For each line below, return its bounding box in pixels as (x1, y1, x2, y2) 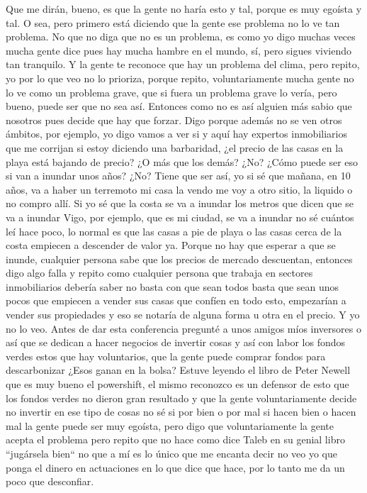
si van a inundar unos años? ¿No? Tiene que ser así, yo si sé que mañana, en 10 (6, 168, 351, 183)
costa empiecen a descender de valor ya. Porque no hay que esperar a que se (6, 238, 336, 253)
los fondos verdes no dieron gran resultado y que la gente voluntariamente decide (6, 390, 357, 405)
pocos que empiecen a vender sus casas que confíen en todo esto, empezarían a (6, 293, 346, 308)
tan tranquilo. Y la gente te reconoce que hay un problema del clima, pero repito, (6, 57, 360, 72)
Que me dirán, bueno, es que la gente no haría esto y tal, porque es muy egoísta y (6, 1, 362, 16)
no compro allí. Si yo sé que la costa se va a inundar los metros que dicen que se (6, 196, 354, 211)
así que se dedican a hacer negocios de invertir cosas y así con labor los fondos (6, 335, 346, 350)
